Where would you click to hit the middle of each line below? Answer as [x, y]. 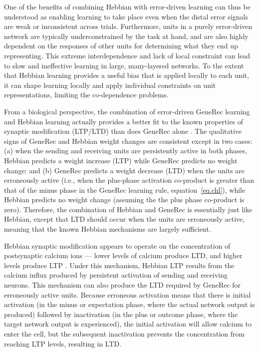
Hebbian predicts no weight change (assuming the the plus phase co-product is [124, 199]
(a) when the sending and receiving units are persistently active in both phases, [126, 151]
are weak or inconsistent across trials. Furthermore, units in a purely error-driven [128, 26]
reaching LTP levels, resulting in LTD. [63, 343]
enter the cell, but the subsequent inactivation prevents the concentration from [125, 334]
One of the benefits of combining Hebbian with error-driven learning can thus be [127, 6]
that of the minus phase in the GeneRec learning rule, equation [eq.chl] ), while [125, 189]
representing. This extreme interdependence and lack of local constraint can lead [127, 55]
